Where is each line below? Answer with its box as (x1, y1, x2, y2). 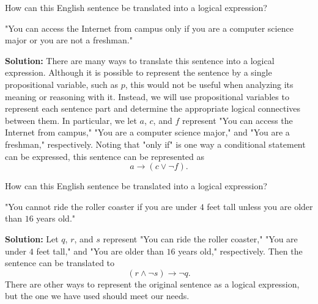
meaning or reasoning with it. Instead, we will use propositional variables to (5, 90, 289, 103)
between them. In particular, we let (5, 114, 137, 126)
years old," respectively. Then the (178, 244, 303, 257)
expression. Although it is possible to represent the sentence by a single (5, 66, 272, 79)
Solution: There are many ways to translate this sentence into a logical (5, 54, 275, 67)
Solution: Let (5, 232, 59, 245)
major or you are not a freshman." (5, 34, 133, 46)
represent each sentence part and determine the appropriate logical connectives (5, 102, 301, 115)
